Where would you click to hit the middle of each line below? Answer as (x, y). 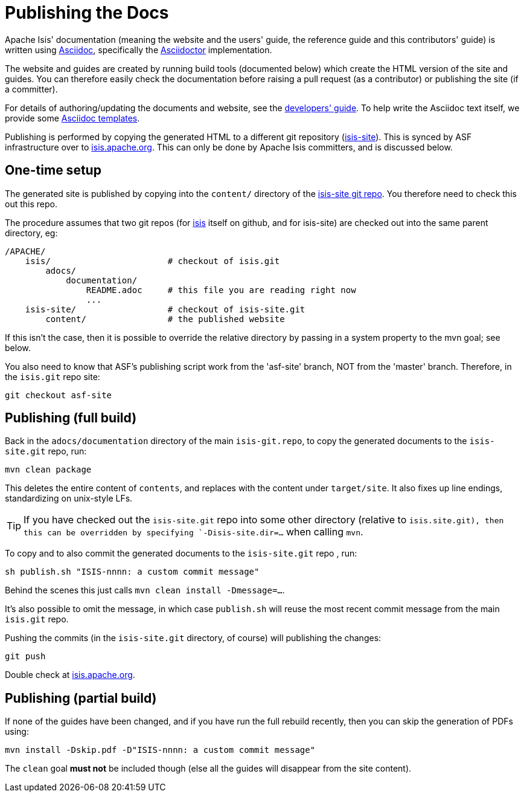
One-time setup (53, 170)
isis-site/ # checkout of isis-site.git (165, 309)
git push (25, 657)
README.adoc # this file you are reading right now (221, 290)
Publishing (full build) (71, 418)
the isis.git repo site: (53, 376)
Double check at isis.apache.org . (70, 675)
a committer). (31, 89)
